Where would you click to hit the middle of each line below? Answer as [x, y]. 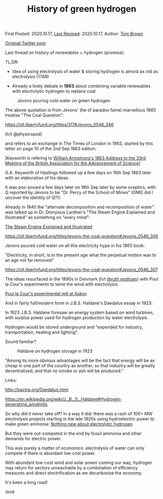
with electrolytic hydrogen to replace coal [54, 91]
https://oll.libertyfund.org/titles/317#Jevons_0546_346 [59, 125]
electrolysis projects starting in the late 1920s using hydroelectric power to [80, 419]
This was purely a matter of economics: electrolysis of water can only [75, 448]
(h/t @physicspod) [24, 134]
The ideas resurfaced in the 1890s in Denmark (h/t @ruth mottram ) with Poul [82, 279]
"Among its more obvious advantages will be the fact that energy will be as [80, 360]
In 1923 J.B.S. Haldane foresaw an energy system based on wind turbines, [80, 313]
